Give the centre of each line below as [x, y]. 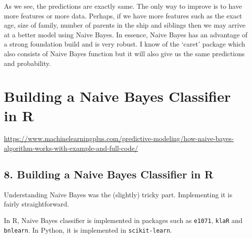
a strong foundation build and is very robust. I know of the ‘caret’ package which [125, 44]
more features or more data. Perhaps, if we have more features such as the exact [123, 15]
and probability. [27, 63]
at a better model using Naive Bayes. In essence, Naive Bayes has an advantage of [126, 34]
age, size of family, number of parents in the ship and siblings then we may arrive [125, 25]
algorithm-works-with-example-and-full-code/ [71, 148]
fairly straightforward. [37, 204]
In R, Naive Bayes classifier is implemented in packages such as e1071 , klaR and [123, 220]
